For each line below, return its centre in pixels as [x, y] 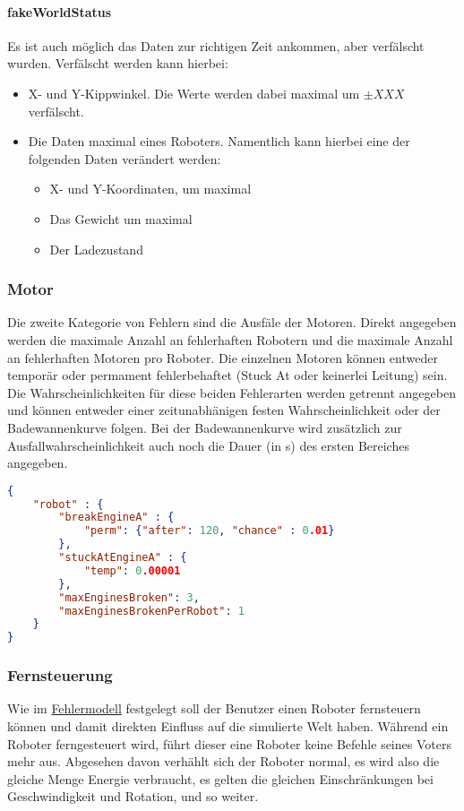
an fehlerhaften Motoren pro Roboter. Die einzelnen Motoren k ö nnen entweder [223, 357]
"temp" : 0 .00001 [132, 570]
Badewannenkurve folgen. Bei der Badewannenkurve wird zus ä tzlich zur [205, 427]
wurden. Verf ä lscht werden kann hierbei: [118, 63]
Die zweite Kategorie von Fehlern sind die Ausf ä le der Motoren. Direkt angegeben [232, 322]
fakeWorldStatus [60, 11]
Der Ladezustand [96, 249]
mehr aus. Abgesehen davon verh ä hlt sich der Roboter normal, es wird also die [223, 761]
